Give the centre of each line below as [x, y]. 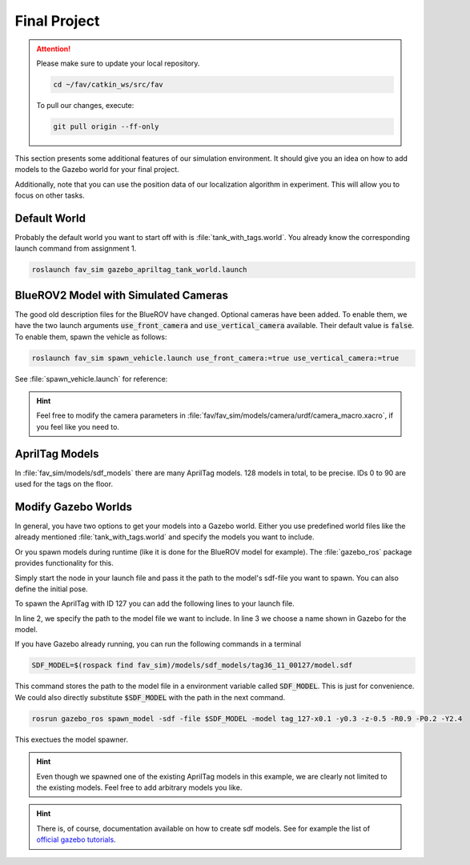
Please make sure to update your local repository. [118, 63]
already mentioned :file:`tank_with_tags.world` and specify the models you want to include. [165, 537]
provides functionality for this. [64, 563]
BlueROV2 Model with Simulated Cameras [121, 295]
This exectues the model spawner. [71, 739]
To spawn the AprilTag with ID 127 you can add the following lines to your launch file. [155, 603]
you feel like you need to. [78, 426]
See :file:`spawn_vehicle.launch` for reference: [91, 378]
